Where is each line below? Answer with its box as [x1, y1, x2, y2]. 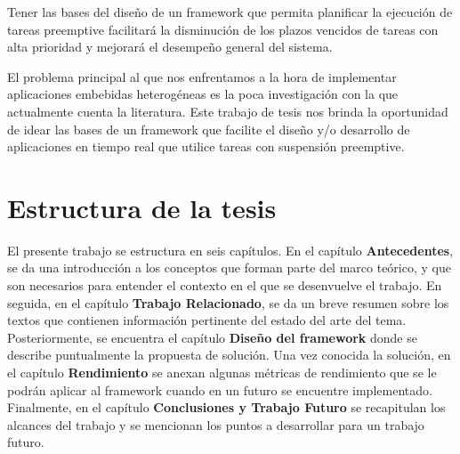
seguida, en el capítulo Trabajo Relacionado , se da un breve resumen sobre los [7, 293, 449, 312]
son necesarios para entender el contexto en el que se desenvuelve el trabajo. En [7, 276, 442, 295]
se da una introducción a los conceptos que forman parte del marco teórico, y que [7, 258, 451, 277]
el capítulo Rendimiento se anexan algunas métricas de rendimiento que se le [7, 363, 437, 382]
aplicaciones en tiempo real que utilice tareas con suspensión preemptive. [7, 137, 405, 156]
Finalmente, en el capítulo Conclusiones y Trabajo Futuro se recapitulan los [7, 398, 446, 417]
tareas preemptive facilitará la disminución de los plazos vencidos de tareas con [7, 20, 439, 38]
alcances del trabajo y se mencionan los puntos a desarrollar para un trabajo [7, 415, 424, 434]
